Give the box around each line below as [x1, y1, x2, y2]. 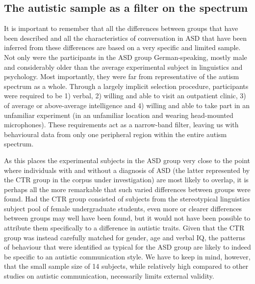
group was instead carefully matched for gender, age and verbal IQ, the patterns [4, 232, 246, 242]
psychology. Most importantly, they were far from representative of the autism [4, 71, 239, 82]
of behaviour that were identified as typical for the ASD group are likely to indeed [4, 242, 251, 252]
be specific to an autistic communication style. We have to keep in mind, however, [4, 251, 251, 261]
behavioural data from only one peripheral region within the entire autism [4, 129, 227, 139]
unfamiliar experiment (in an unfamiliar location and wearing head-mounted [4, 110, 233, 120]
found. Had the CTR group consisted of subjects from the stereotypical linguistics [4, 194, 250, 204]
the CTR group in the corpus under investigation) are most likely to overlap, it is [4, 174, 249, 185]
